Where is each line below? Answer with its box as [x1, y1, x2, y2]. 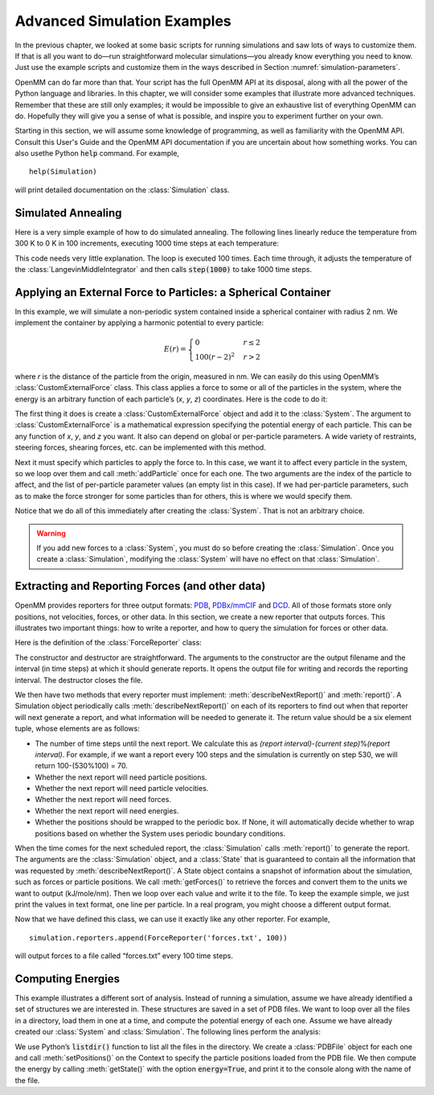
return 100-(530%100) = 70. [35, 761, 129, 771]
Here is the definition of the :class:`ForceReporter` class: [14, 638, 203, 648]
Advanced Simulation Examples [14, 12, 232, 30]
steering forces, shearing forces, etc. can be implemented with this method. [14, 443, 267, 452]
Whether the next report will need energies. [35, 805, 180, 816]
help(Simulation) [29, 167, 97, 176]
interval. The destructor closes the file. [14, 675, 144, 685]
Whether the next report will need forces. [35, 795, 172, 805]
